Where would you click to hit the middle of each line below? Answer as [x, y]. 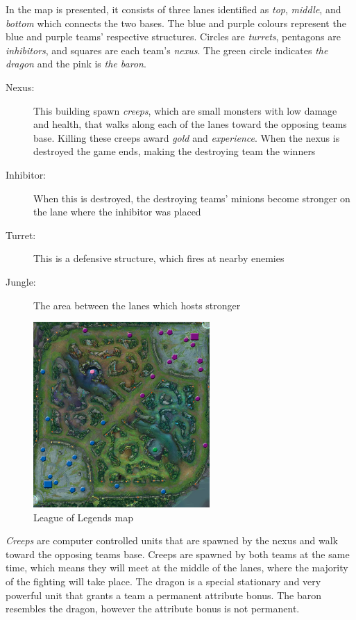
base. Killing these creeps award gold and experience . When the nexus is [187, 137]
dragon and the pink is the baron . [76, 64]
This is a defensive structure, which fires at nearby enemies [159, 258]
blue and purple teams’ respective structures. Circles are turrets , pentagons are [173, 36]
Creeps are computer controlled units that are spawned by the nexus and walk [172, 540]
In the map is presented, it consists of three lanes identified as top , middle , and [173, 9]
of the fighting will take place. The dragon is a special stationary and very [163, 581]
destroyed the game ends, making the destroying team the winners [175, 151]
